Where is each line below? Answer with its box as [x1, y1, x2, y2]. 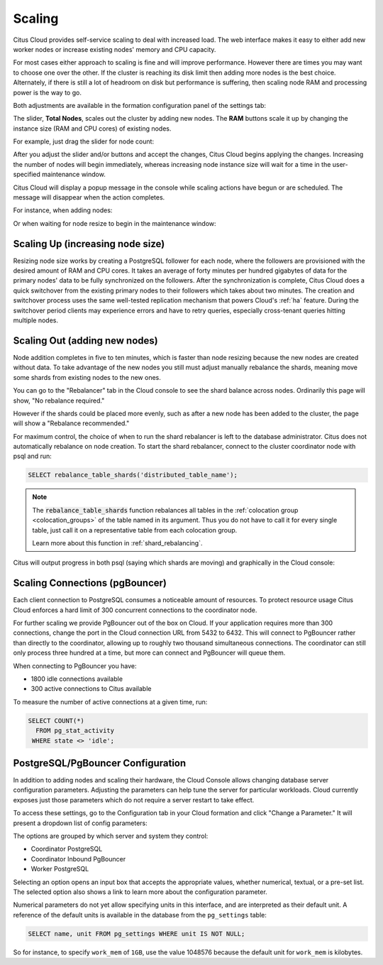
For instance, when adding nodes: [13, 206, 113, 214]
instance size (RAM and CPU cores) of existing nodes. [13, 124, 172, 133]
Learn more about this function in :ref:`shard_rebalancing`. [32, 539, 203, 547]
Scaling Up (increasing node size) [13, 238, 165, 250]
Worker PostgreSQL [30, 865, 89, 873]
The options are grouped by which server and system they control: [13, 832, 209, 841]
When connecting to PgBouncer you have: [13, 661, 137, 670]
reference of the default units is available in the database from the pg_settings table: [13, 910, 267, 919]
